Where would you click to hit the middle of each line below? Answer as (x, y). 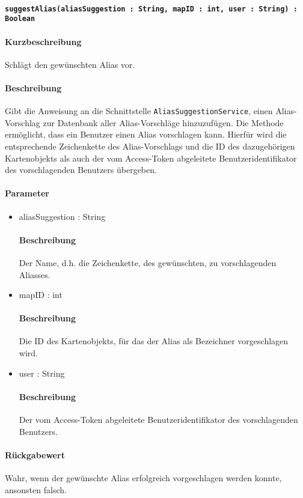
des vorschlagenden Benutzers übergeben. (81, 170)
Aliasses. (35, 274)
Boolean (20, 19)
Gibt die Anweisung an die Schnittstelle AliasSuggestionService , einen (139, 111)
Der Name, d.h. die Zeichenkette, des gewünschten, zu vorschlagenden (148, 262)
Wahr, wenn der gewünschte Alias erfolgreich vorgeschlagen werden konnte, (143, 478)
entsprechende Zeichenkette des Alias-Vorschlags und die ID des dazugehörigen (150, 146)
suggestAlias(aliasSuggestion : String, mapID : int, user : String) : (151, 9)
